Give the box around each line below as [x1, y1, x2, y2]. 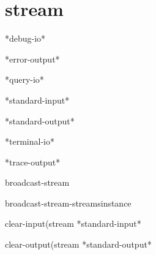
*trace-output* [5, 155, 61, 168]
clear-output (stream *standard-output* [5, 238, 152, 251]
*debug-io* [5, 32, 46, 45]
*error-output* [5, 52, 60, 65]
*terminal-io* [5, 135, 54, 148]
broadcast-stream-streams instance [5, 196, 132, 209]
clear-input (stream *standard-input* [5, 217, 141, 230]
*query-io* [5, 73, 44, 86]
